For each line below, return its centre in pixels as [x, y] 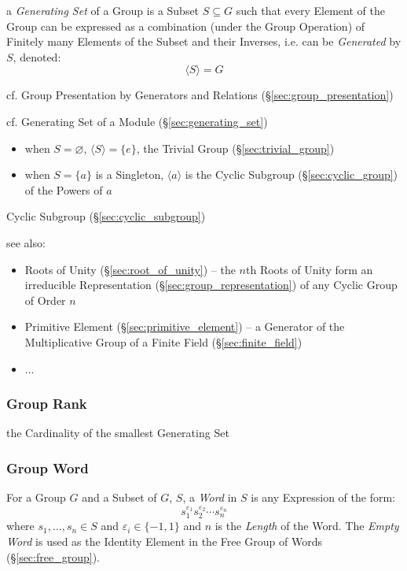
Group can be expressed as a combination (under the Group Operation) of [186, 26]
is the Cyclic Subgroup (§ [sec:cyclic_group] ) [291, 174]
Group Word [48, 467]
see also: [26, 242]
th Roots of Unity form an [310, 269]
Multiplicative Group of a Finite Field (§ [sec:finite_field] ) [163, 341]
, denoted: [37, 56]
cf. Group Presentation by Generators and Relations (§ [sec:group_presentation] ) [200, 95]
